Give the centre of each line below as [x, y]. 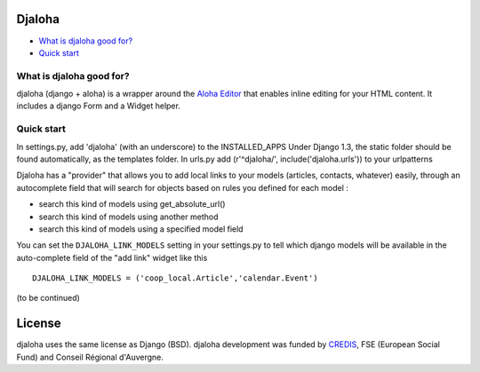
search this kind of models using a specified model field [141, 229]
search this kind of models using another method [128, 217]
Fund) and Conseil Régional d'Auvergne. [90, 357]
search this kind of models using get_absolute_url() [132, 204]
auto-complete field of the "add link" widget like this [112, 257]
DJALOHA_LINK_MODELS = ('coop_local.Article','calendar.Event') [176, 278]
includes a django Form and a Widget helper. [99, 106]
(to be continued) [48, 298]
